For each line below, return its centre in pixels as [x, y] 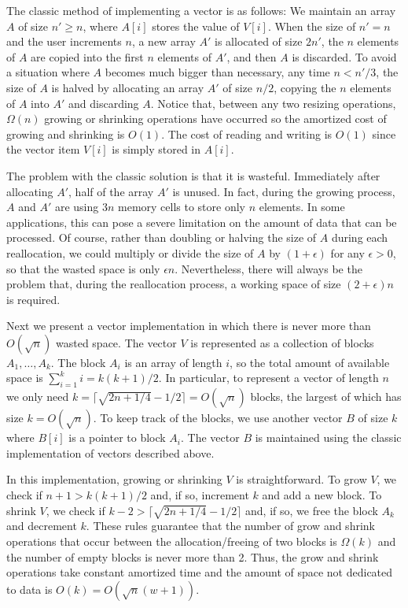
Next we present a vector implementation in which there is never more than [189, 326]
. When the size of [312, 26]
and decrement [42, 526]
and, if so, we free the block [312, 510]
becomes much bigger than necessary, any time [217, 72]
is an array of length [173, 362]
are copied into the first [87, 56]
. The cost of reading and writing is [247, 133]
